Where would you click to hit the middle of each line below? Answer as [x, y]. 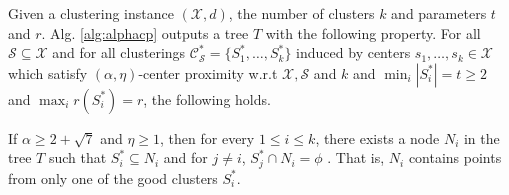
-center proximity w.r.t [208, 72]
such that [77, 157]
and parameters [439, 13]
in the [481, 137]
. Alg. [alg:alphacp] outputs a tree [145, 32]
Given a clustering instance [91, 13]
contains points [455, 157]
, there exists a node [377, 137]
